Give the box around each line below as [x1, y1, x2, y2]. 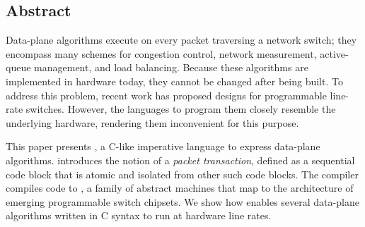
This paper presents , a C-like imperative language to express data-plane [6, 139, 320, 154]
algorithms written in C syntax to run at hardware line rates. [6, 208, 272, 223]
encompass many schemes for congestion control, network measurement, [6, 46, 317, 61]
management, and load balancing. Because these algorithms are [34, 60, 308, 75]
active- [320, 46, 349, 61]
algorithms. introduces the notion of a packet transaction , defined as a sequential [6, 152, 355, 167]
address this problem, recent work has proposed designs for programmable [6, 87, 327, 102]
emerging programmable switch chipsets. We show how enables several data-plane [6, 194, 359, 209]
